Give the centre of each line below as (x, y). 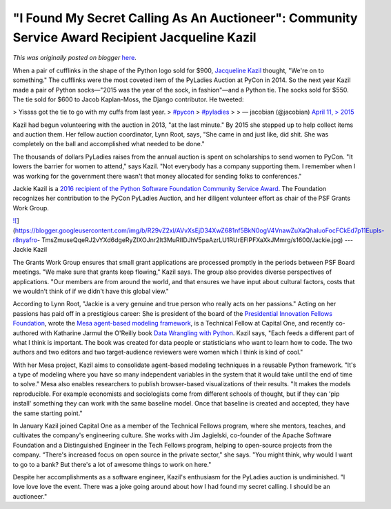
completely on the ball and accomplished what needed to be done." (109, 144)
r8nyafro (25, 240)
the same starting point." (48, 413)
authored (26, 333)
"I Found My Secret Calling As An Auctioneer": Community (185, 18)
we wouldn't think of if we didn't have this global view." (91, 291)
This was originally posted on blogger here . (75, 58)
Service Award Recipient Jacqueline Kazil (134, 37)
